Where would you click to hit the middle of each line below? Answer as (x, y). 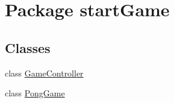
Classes (28, 47)
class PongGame (35, 93)
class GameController (44, 73)
